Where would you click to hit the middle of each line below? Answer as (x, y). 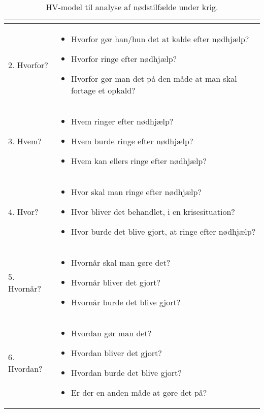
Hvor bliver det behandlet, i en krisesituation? (153, 212)
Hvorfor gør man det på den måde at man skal (154, 78)
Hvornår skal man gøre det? (121, 262)
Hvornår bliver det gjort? (116, 282)
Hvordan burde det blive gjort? (126, 373)
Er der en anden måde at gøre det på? (139, 392)
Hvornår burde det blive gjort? (126, 302)
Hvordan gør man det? (111, 333)
